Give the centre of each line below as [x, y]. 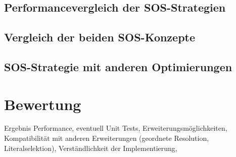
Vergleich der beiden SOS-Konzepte [100, 37]
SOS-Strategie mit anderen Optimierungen [118, 66]
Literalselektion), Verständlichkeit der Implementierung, [91, 148]
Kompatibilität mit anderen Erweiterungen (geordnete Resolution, [107, 138]
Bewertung [43, 104]
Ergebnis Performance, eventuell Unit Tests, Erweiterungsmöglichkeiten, [116, 128]
